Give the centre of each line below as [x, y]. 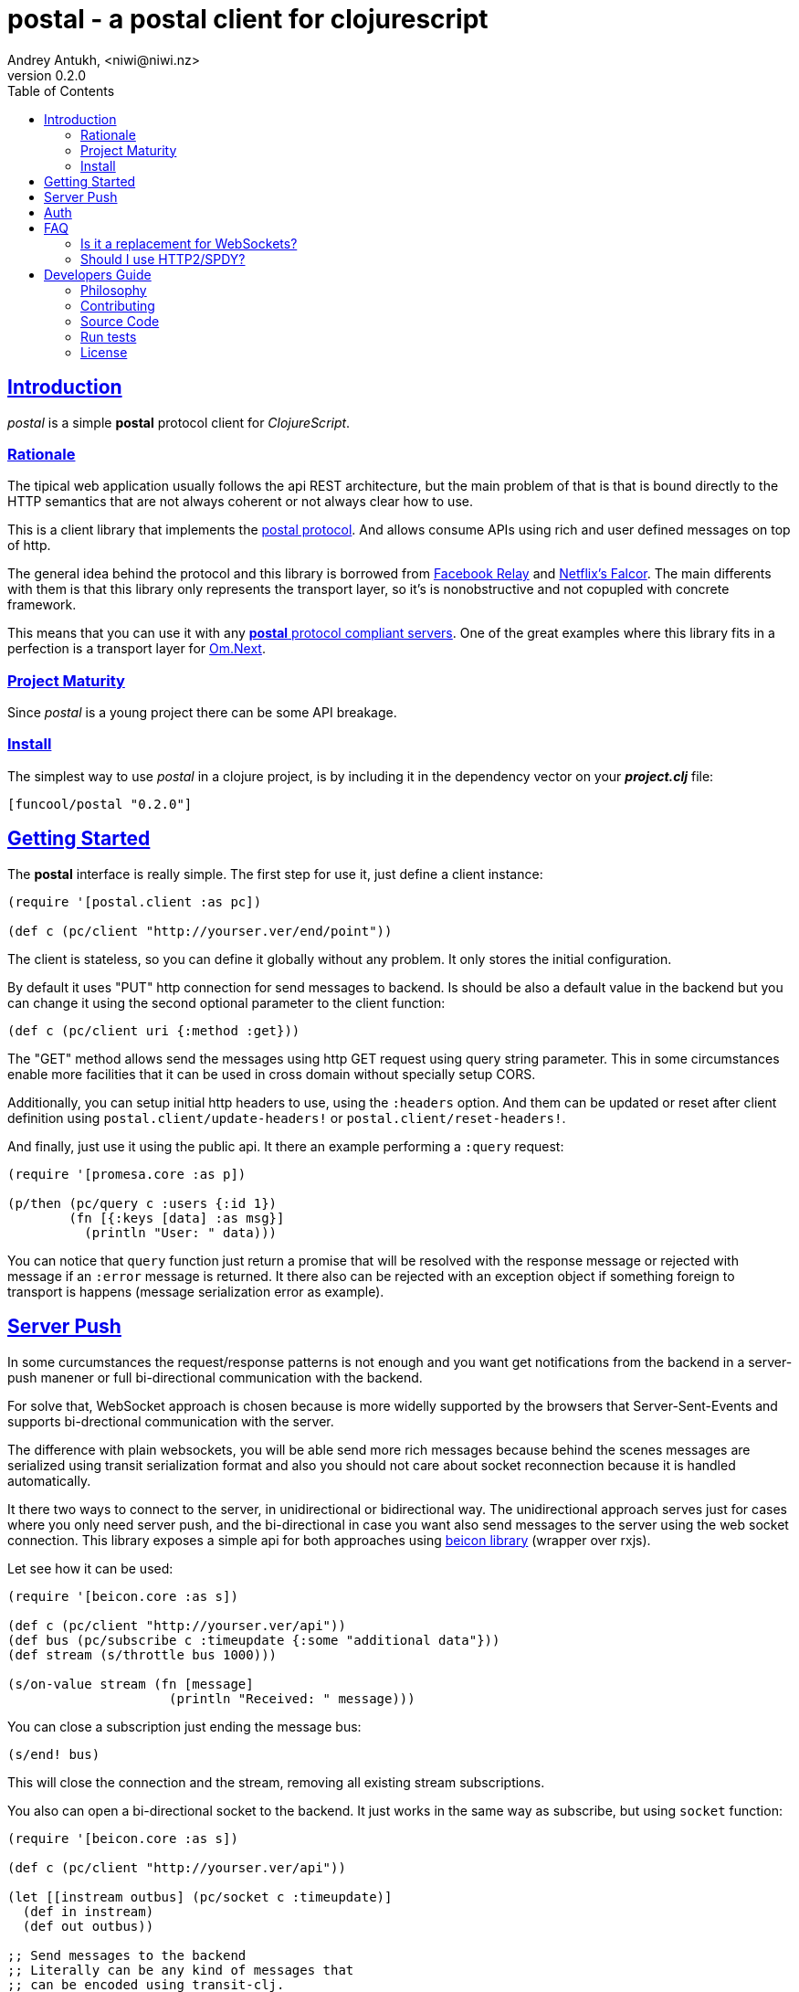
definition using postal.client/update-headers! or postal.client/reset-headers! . [287, 1118]
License [104, 352]
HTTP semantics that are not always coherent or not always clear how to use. [240, 502]
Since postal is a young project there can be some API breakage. [202, 713]
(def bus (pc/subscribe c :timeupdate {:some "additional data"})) [254, 1640]
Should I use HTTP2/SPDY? [163, 259]
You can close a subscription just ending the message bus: [184, 1726]
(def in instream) [88, 1911]
